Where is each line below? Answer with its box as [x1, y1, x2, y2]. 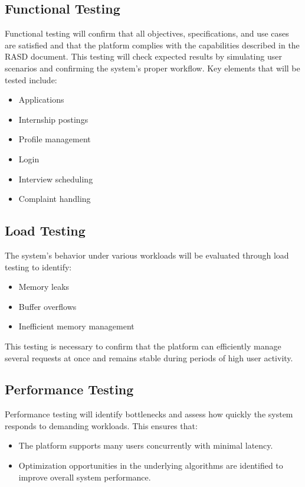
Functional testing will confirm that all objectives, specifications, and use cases [5, 27, 289, 40]
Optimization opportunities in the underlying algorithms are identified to [18, 459, 283, 472]
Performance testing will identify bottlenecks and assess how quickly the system [5, 408, 293, 420]
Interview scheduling [18, 172, 93, 185]
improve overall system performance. [18, 470, 151, 483]
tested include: [5, 73, 57, 86]
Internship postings [18, 113, 88, 125]
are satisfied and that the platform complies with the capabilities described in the [5, 38, 300, 51]
